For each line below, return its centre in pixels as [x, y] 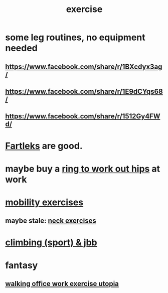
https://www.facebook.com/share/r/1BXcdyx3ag [84, 66]
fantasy [22, 265]
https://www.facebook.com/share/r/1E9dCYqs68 [84, 91]
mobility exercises [44, 202]
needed [21, 48]
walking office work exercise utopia [62, 284]
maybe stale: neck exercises [51, 221]
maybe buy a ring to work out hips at [83, 169]
